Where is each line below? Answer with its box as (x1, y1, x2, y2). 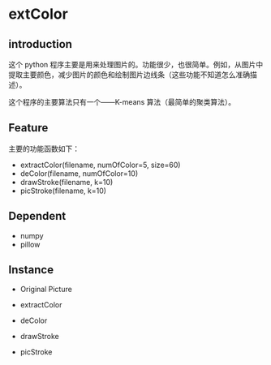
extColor (8, 5, 69, 24)
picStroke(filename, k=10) (19, 186, 107, 195)
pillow (19, 239, 41, 249)
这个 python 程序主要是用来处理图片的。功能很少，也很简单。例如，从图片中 (8, 60, 264, 69)
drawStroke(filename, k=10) (19, 177, 114, 187)
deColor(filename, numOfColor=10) (19, 168, 139, 178)
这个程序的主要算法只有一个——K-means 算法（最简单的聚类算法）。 (8, 97, 236, 106)
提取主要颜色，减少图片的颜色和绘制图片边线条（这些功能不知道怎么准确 (8, 70, 250, 79)
